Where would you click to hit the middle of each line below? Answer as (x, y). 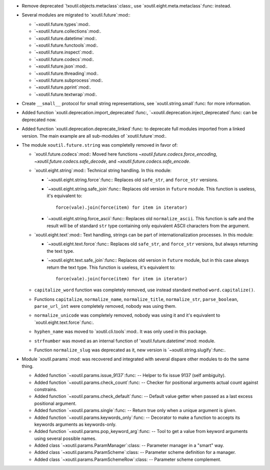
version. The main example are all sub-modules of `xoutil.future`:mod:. (94, 136)
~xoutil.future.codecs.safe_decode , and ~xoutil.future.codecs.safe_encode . (112, 161)
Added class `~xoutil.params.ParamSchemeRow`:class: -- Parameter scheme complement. (128, 459)
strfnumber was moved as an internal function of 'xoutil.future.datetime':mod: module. (125, 341)
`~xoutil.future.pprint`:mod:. (63, 87)
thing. (28, 366)
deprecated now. (39, 120)
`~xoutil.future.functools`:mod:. (66, 45)
